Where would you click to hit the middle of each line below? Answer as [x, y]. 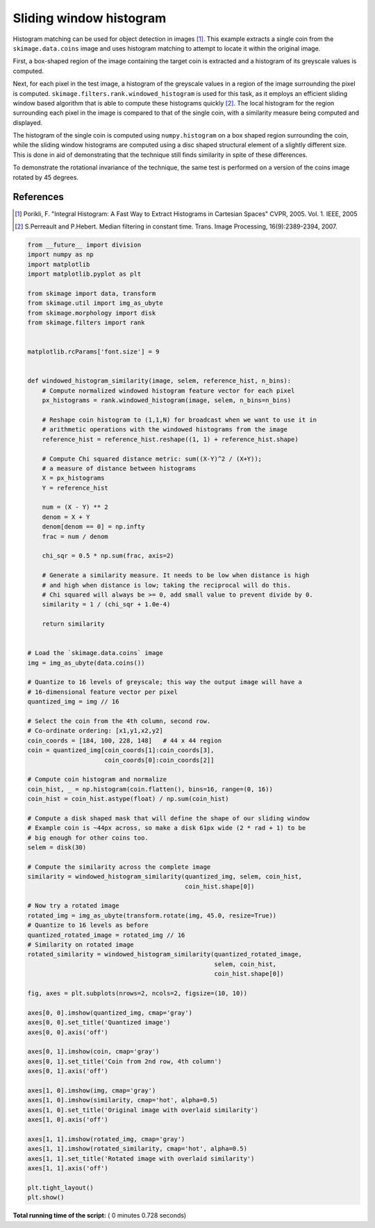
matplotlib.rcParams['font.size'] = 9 [93, 352]
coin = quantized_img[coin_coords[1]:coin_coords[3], [121, 750]
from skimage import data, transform [92, 293]
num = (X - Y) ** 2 [75, 507]
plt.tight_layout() [60, 1187]
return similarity [73, 624]
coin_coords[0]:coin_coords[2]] [159, 760]
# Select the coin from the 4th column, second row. [119, 721]
